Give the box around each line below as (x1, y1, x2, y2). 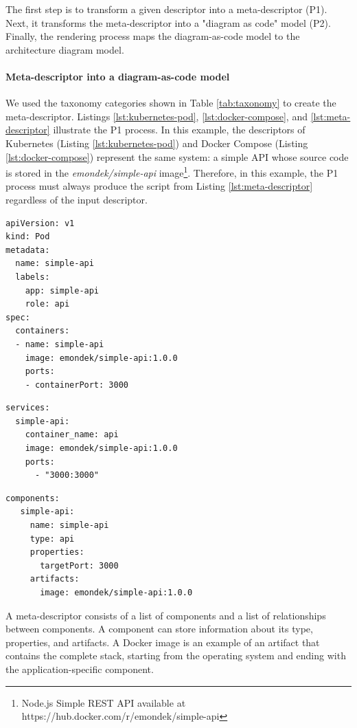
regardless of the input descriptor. (5, 192, 148, 206)
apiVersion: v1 (5, 218, 75, 228)
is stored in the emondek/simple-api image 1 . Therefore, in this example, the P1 (5, 164, 338, 179)
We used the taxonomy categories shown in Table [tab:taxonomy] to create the (5, 96, 336, 110)
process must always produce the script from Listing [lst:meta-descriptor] (5, 179, 313, 193)
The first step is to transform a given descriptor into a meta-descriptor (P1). (5, 2, 327, 16)
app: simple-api (25, 285, 100, 296)
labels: (15, 272, 50, 282)
